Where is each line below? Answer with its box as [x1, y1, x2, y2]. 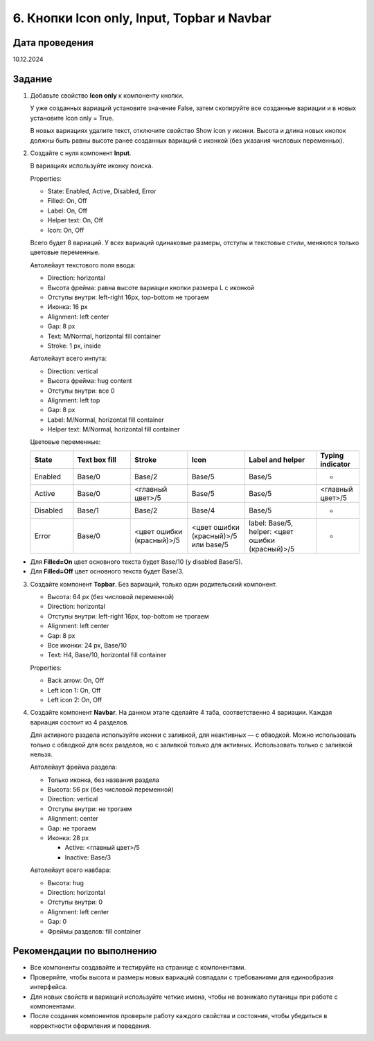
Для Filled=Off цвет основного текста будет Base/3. [30, 567, 184, 576]
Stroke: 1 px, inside [47, 341, 102, 350]
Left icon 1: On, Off [47, 686, 101, 694]
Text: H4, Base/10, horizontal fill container [47, 651, 167, 659]
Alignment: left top [47, 395, 100, 404]
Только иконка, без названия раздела [47, 776, 159, 784]
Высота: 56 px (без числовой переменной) [47, 785, 175, 794]
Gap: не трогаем [47, 824, 96, 833]
